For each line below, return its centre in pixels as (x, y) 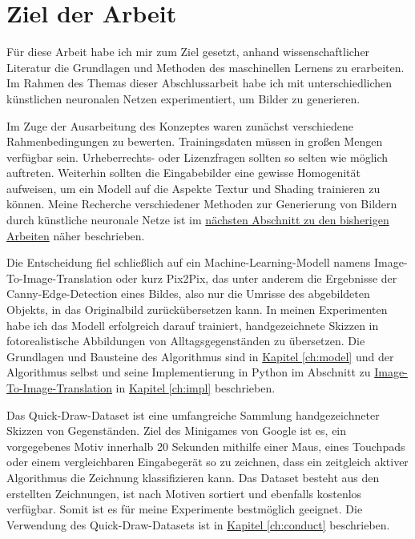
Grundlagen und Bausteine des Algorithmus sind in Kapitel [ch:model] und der (200, 356)
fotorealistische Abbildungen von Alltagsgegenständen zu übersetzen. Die (186, 341)
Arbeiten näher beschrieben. (76, 235)
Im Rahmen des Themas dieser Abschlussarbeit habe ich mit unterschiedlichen (199, 83)
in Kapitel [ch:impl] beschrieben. (195, 388)
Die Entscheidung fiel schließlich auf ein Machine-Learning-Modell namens (189, 262)
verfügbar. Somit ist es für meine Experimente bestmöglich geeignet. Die (185, 509)
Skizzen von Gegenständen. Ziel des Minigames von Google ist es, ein (177, 430)
